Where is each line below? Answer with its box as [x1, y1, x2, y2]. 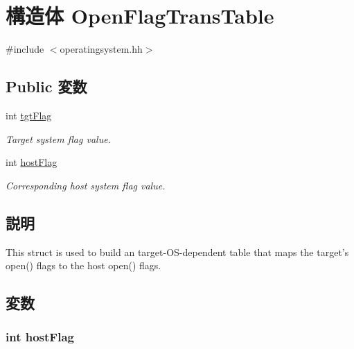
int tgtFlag [6, 108, 52, 122]
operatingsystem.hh [60, 42, 143, 56]
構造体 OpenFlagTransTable [6, 1, 274, 30]
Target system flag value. [6, 131, 111, 146]
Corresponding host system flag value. [6, 178, 166, 192]
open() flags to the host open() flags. [6, 258, 161, 273]
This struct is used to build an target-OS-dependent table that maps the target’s [6, 244, 349, 259]
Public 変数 [6, 76, 87, 97]
